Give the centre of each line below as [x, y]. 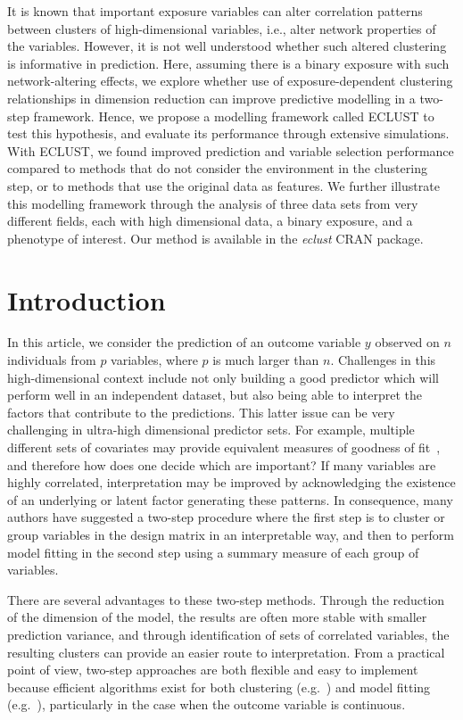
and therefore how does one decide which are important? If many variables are [222, 464]
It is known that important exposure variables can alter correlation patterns [215, 11]
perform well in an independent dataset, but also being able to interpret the [215, 395]
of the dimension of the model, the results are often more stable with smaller [217, 617]
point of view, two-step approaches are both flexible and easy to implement [213, 670]
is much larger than [266, 360]
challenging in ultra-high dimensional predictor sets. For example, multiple [211, 430]
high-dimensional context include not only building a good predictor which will [223, 377]
